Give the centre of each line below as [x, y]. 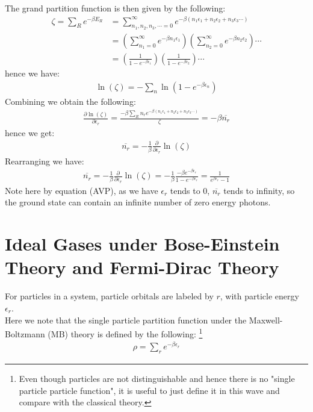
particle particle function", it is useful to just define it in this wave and [149, 390]
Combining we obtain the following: [70, 101]
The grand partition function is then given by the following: [115, 8]
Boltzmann [25, 333]
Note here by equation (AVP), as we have [82, 190]
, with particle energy [259, 296]
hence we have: [32, 73]
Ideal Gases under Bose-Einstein [142, 244]
